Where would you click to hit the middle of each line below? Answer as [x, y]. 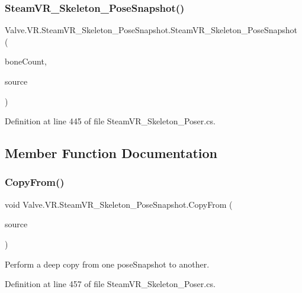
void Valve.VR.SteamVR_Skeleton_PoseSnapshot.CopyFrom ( [119, 204]
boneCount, [26, 61]
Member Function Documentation [111, 153]
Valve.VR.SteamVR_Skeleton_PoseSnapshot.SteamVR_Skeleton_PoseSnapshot [151, 30]
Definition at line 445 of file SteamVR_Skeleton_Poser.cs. [110, 121]
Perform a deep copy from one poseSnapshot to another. [107, 264]
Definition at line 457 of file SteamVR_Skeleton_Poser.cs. [110, 284]
